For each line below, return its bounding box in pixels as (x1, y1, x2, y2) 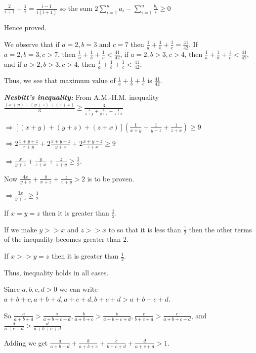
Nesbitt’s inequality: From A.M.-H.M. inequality (4, 92, 159, 102)
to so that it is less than (108, 224, 181, 234)
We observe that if (4, 39, 60, 49)
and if (4, 58, 22, 69)
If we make (4, 224, 37, 234)
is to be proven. (87, 173, 134, 183)
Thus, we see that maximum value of (4, 75, 116, 86)
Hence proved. (4, 22, 47, 33)
